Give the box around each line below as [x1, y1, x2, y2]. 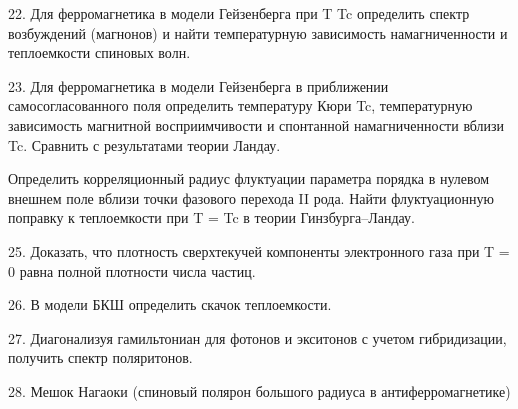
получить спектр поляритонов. [8, 347, 193, 368]
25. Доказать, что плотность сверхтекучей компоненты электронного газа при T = [8, 240, 510, 261]
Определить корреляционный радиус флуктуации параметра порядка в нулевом [8, 168, 490, 189]
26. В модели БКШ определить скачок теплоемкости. [8, 294, 332, 315]
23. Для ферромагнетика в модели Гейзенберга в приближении [8, 75, 389, 96]
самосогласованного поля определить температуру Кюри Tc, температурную [8, 95, 473, 116]
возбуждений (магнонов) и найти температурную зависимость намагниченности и [8, 22, 508, 43]
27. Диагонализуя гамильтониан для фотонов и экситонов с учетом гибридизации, [8, 327, 507, 348]
